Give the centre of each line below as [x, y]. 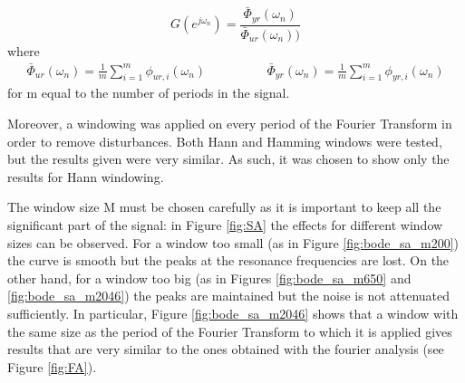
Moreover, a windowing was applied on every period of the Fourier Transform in [230, 123]
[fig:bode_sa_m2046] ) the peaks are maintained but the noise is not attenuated [229, 296]
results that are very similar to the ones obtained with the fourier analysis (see [226, 349]
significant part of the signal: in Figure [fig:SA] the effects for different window [225, 224]
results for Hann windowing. [86, 176]
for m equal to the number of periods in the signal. [149, 93]
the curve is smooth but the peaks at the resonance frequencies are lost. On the [228, 260]
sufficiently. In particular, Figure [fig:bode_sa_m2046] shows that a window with [233, 313]
